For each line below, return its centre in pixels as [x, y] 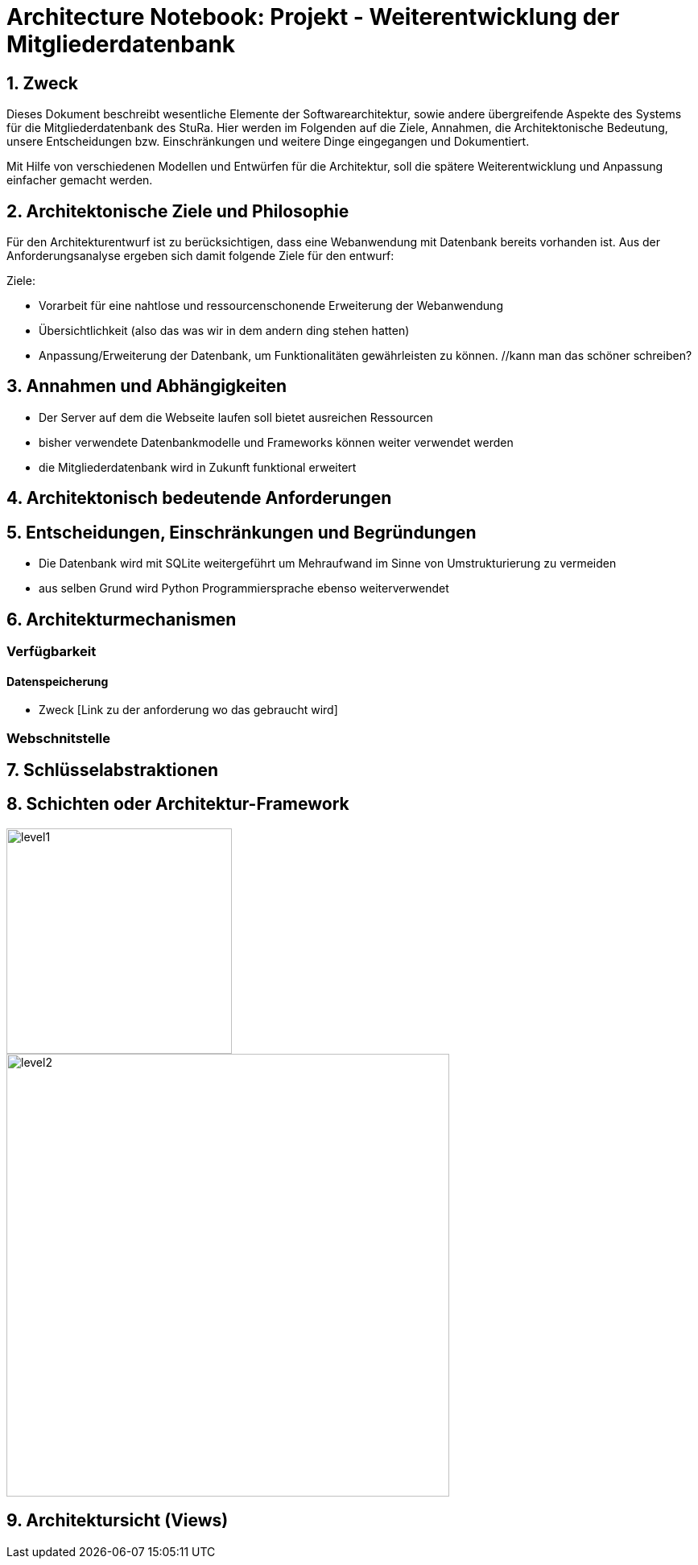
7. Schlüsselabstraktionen [113, 770]
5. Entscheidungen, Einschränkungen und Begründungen [242, 532]
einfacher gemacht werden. [80, 180]
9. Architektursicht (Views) [118, 1521]
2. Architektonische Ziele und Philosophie [178, 211]
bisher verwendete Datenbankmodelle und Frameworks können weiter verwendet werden [276, 442]
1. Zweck [42, 83]
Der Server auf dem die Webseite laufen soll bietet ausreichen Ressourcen [236, 417]
